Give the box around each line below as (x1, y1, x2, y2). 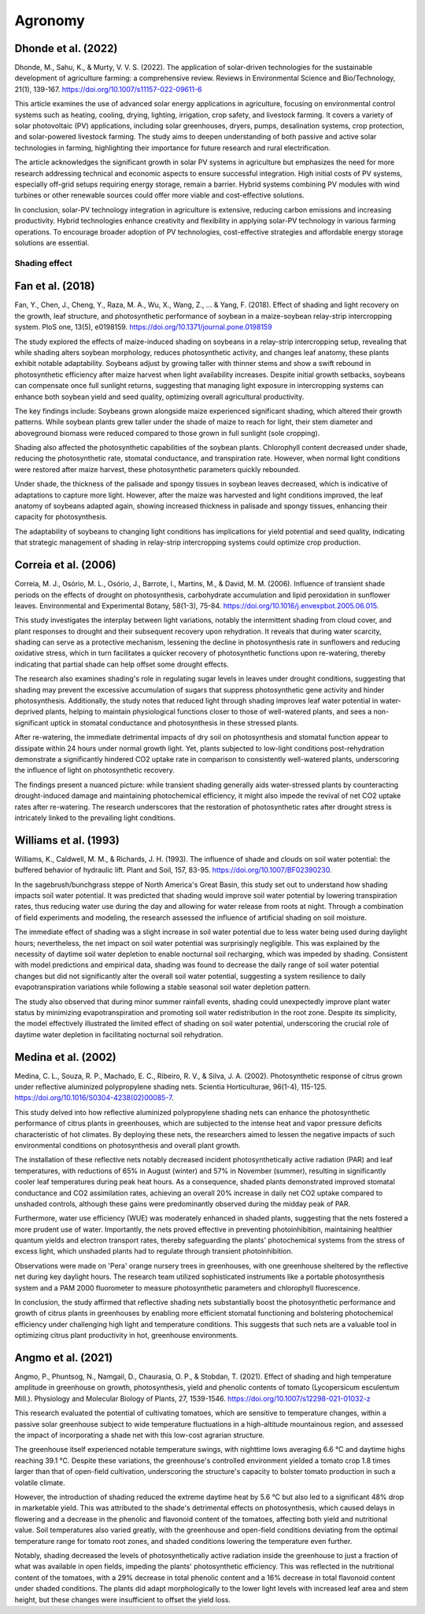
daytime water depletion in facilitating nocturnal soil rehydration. (14, 1029, 224, 1039)
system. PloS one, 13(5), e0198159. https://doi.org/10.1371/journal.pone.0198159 (14, 323, 272, 332)
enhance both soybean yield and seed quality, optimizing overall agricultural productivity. (14, 392, 305, 401)
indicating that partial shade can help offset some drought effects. (14, 659, 229, 669)
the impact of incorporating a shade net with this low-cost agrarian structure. (14, 1431, 265, 1440)
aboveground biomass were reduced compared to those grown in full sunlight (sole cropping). (14, 428, 320, 438)
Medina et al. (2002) (14, 1051, 117, 1064)
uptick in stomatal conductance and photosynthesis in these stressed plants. (50, 718, 299, 727)
